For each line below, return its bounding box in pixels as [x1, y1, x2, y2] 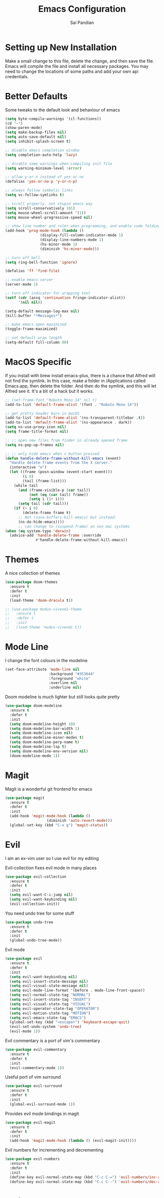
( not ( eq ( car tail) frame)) [29, 492, 89, 497]
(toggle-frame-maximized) [5, 326, 58, 332]
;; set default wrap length [5, 336, 62, 341]
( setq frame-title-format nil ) [5, 429, 69, 434]
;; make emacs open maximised [5, 322, 67, 327]
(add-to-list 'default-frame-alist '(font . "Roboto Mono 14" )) [5, 402, 139, 407]
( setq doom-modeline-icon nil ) [9, 730, 73, 736]
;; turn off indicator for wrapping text [5, 291, 91, 296]
